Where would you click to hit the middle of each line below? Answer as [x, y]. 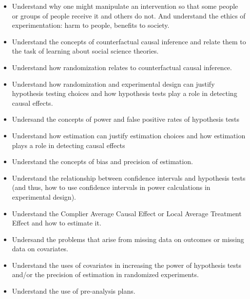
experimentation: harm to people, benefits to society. [91, 25]
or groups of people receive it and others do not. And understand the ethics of [129, 15]
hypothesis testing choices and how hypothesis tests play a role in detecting [125, 93]
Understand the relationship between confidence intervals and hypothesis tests [129, 178]
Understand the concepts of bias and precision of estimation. [102, 161]
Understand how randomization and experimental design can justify [113, 84]
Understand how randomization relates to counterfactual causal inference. [122, 67]
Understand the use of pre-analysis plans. [74, 291]
